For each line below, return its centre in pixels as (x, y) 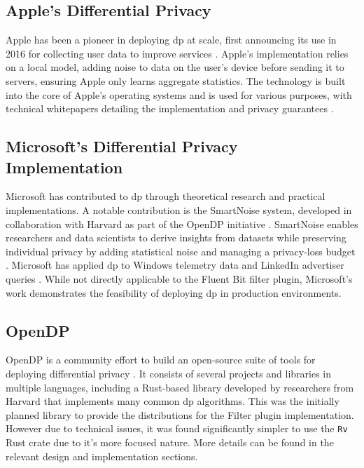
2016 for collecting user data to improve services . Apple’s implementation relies (177, 53)
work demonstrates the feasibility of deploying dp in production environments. (174, 292)
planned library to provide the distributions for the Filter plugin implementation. (180, 414)
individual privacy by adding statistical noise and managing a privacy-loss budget (181, 251)
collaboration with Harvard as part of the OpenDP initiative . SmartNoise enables (182, 223)
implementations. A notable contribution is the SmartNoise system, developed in (179, 209)
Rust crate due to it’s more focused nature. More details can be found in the (170, 442)
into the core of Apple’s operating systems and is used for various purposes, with (179, 94)
